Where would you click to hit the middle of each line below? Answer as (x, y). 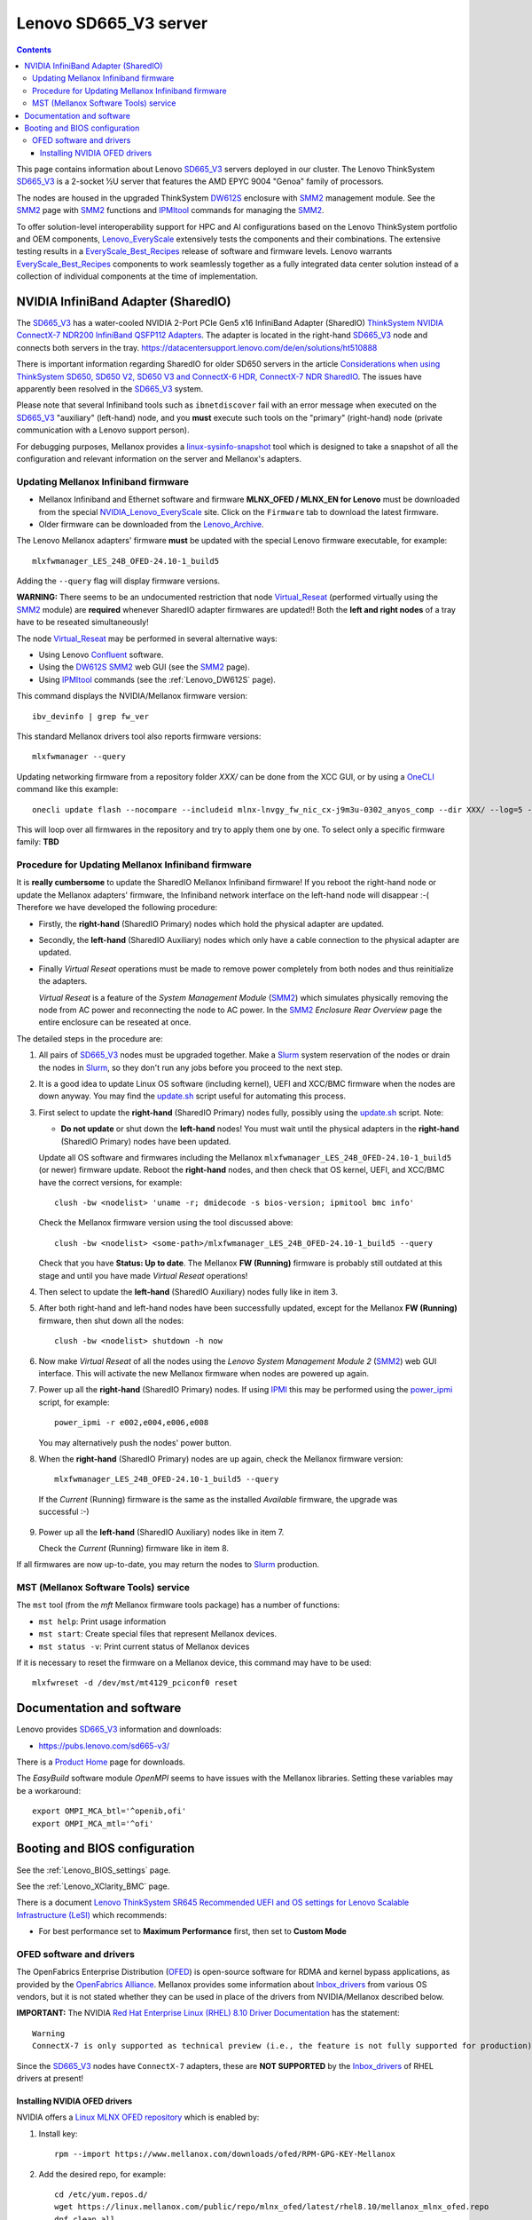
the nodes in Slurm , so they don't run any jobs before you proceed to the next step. (191, 1067)
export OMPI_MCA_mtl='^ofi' (93, 1824)
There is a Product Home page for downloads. (101, 1762)
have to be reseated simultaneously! (83, 622)
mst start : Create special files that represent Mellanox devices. (158, 1634)
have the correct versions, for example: (110, 1182)
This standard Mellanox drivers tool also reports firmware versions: (139, 736)
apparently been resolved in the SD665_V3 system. (110, 389)
